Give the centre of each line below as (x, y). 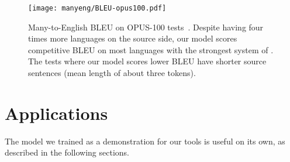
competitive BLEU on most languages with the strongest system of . (151, 49)
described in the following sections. (67, 152)
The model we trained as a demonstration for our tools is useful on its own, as (145, 141)
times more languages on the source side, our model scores (133, 38)
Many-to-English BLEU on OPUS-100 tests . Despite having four (146, 27)
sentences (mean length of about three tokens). (112, 73)
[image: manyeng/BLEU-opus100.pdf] (97, 8)
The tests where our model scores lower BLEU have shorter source (147, 61)
